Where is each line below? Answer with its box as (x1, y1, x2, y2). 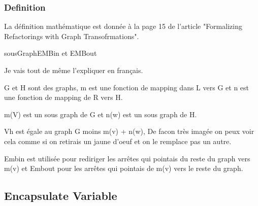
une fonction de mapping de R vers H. (4, 92, 123, 102)
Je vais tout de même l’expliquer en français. (4, 65, 143, 75)
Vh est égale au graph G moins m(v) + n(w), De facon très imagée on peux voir (4, 126, 254, 136)
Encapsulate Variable (4, 188, 117, 203)
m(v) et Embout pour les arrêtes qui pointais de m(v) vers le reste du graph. (4, 163, 243, 174)
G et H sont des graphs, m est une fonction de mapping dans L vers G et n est (4, 82, 249, 92)
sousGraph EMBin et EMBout (4, 48, 97, 58)
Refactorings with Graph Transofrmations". (4, 30, 139, 41)
